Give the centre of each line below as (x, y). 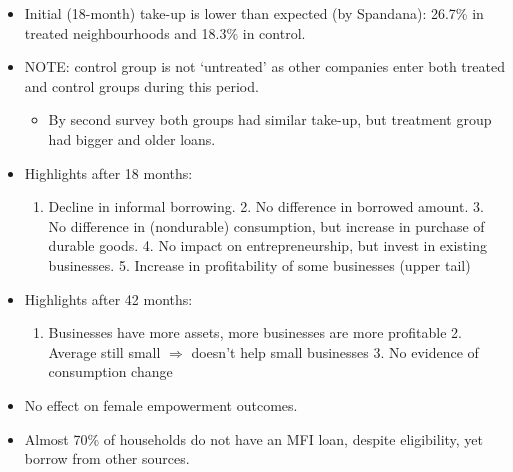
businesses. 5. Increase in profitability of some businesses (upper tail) (259, 264)
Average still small (104, 351)
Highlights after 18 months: (108, 172)
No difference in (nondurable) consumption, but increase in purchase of (266, 225)
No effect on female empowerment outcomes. (161, 404)
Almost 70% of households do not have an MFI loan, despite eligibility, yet (254, 438)
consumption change (110, 371)
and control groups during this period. (141, 85)
